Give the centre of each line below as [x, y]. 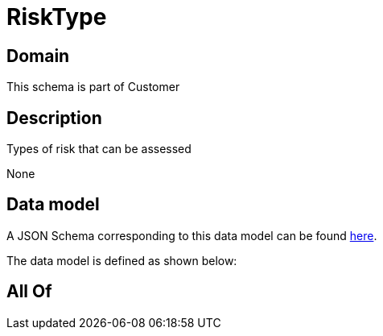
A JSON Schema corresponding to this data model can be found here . [192, 235]
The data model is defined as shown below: [122, 260]
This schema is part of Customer [93, 87]
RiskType [57, 17]
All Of [29, 292]
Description [54, 118]
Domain [38, 56]
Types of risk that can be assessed [99, 149]
